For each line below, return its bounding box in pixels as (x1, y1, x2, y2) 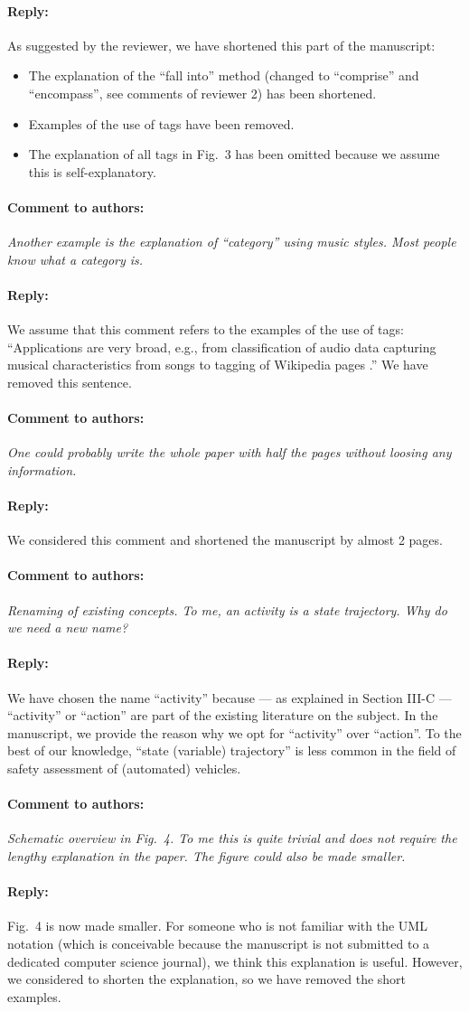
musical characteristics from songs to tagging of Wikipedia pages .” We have (7, 355, 428, 374)
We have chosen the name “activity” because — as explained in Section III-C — (7, 688, 452, 707)
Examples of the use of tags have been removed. (28, 114, 295, 133)
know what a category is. (7, 249, 144, 268)
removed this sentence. (7, 372, 132, 391)
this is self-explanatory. (28, 162, 156, 181)
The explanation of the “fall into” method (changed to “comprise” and (28, 66, 419, 85)
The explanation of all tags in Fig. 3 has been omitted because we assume (28, 145, 440, 164)
